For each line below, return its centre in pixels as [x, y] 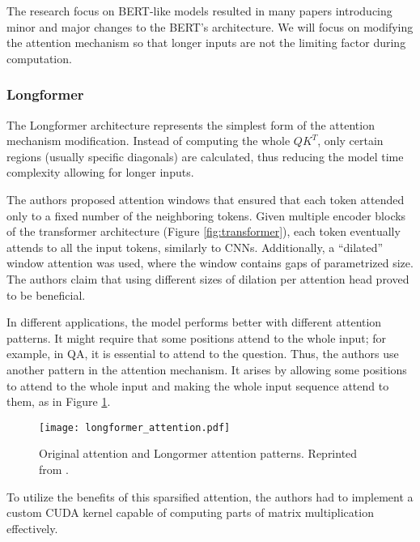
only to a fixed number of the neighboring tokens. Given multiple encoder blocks [206, 215]
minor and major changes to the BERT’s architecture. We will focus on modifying [210, 26]
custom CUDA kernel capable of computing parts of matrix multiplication [190, 512]
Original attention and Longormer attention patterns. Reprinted [198, 453]
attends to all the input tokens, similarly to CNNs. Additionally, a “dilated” [195, 247]
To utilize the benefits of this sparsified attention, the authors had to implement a [210, 496]
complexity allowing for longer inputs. [100, 172]
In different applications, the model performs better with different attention [194, 322]
